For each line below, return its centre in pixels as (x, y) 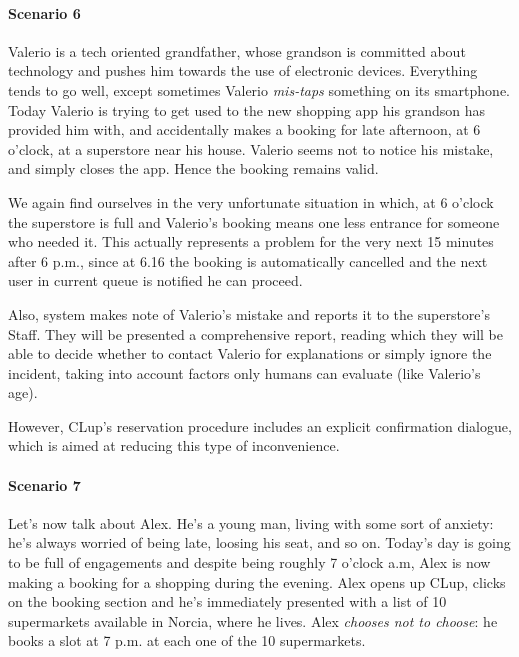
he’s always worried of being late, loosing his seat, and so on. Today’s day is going (259, 542)
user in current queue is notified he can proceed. (155, 280)
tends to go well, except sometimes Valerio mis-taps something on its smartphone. (259, 89)
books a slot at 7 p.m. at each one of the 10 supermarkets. (187, 640)
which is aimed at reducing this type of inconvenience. (174, 445)
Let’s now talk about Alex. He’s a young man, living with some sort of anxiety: (251, 522)
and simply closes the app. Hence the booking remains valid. (193, 168)
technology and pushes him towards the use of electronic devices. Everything (243, 70)
